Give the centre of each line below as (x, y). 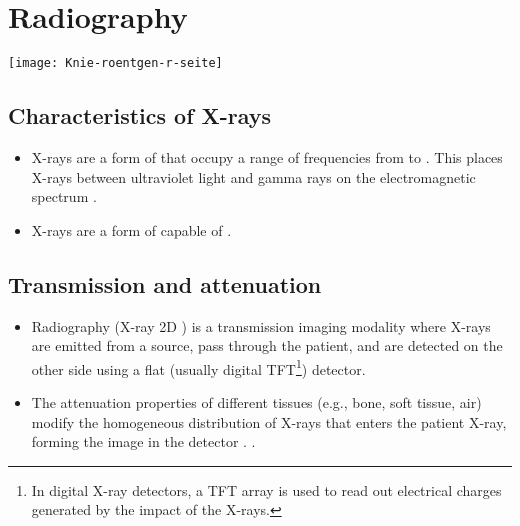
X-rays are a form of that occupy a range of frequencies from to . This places (267, 156)
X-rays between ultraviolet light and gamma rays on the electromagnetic (253, 176)
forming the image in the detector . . (143, 441)
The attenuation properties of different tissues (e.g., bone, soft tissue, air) (256, 402)
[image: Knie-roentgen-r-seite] (115, 63)
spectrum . (64, 196)
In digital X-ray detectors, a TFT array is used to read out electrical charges (266, 489)
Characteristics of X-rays (140, 115)
